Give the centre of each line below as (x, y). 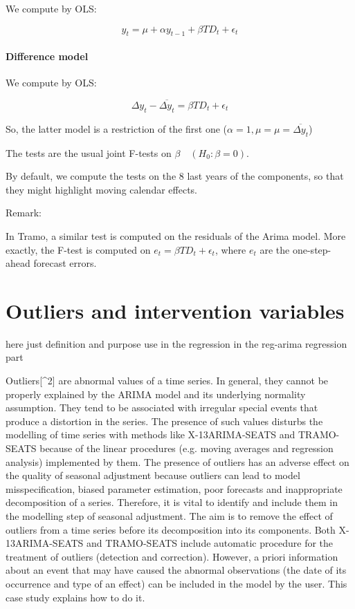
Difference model (47, 56)
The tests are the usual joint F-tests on (89, 152)
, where (230, 249)
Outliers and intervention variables (175, 310)
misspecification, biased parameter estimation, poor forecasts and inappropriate (174, 488)
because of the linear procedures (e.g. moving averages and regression (186, 448)
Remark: (24, 213)
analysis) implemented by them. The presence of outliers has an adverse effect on (177, 461)
